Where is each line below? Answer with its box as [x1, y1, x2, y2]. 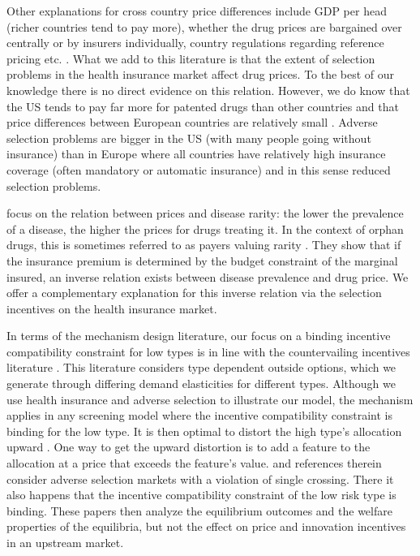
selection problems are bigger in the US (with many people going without [6, 129, 371, 146]
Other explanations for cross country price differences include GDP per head [6, 2, 387, 19]
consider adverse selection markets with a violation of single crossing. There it [6, 470, 394, 487]
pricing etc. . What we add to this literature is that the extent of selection [6, 50, 375, 67]
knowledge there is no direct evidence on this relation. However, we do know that [6, 81, 410, 98]
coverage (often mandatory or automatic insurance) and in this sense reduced [6, 161, 391, 178]
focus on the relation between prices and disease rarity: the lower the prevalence [6, 205, 404, 222]
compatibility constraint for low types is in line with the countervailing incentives [6, 343, 410, 360]
